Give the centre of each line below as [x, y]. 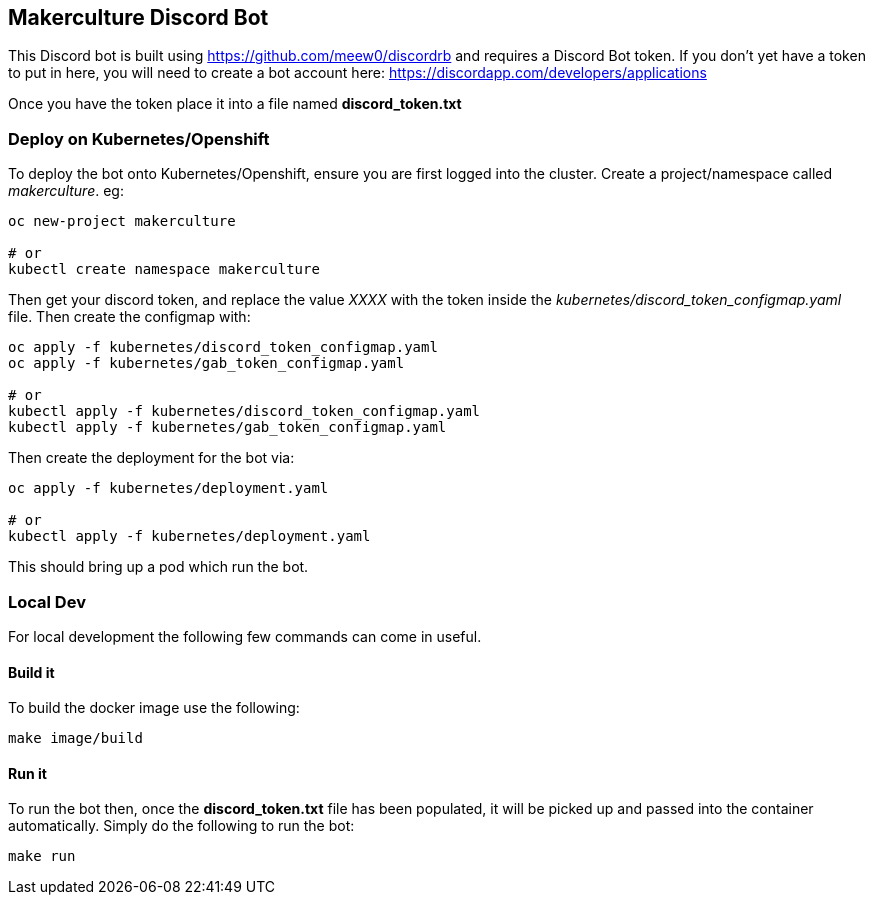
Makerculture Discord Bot [138, 17]
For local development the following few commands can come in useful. [245, 636]
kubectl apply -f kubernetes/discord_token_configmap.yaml [244, 411]
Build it [31, 672]
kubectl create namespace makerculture [164, 269]
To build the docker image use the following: [154, 708]
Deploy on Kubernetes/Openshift [139, 138]
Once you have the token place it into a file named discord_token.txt [235, 104]
